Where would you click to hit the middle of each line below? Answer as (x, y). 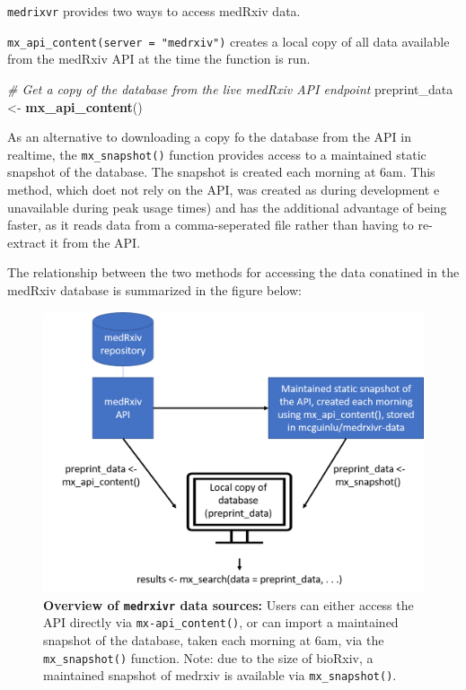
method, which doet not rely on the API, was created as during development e (224, 189)
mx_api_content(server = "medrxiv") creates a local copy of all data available (229, 41)
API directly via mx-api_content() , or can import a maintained (221, 622)
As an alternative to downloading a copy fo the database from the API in (209, 137)
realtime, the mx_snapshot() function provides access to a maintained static (217, 154)
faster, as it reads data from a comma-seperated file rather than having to (211, 225)
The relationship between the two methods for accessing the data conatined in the (233, 272)
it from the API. (95, 242)
